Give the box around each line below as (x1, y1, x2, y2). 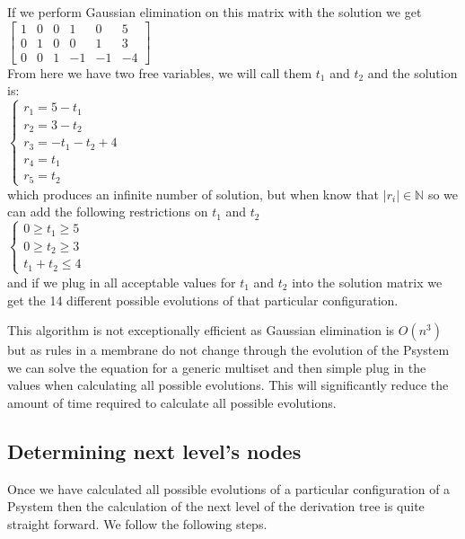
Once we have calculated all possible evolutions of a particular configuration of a (7, 479, 451, 498)
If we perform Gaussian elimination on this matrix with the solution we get (7, 3, 422, 21)
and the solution (367, 63, 458, 82)
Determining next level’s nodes (7, 437, 302, 464)
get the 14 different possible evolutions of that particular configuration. (7, 290, 399, 309)
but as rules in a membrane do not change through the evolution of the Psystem (7, 340, 450, 359)
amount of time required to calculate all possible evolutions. (7, 393, 337, 411)
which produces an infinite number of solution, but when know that (7, 184, 380, 203)
